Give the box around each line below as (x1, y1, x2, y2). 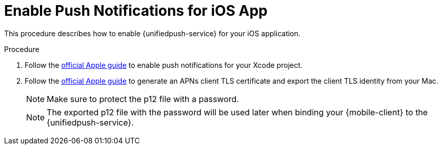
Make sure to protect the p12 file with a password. (47, 93, 239, 104)
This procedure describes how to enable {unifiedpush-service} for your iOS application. (4, 29, 300, 38)
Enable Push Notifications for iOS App (4, 2, 268, 19)
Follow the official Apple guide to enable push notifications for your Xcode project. (25, 60, 303, 69)
